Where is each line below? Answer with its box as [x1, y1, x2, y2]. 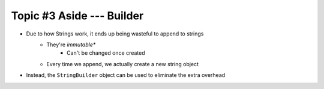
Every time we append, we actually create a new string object [46, 60, 199, 67]
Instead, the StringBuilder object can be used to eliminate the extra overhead [26, 72, 226, 79]
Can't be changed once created [67, 49, 145, 57]
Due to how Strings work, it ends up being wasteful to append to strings [26, 30, 204, 37]
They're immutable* [46, 41, 96, 48]
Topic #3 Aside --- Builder [11, 9, 144, 22]
